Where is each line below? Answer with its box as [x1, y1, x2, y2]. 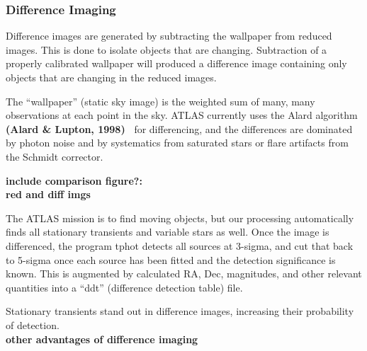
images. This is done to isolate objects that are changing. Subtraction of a [6, 42, 327, 57]
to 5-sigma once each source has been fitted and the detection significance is [6, 252, 336, 267]
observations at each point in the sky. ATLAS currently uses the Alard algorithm [6, 108, 358, 122]
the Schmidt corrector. [6, 149, 103, 163]
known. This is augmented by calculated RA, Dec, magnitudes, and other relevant [6, 266, 362, 281]
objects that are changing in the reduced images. [6, 70, 217, 84]
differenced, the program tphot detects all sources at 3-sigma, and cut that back [6, 238, 354, 253]
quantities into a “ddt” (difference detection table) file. [6, 280, 243, 294]
